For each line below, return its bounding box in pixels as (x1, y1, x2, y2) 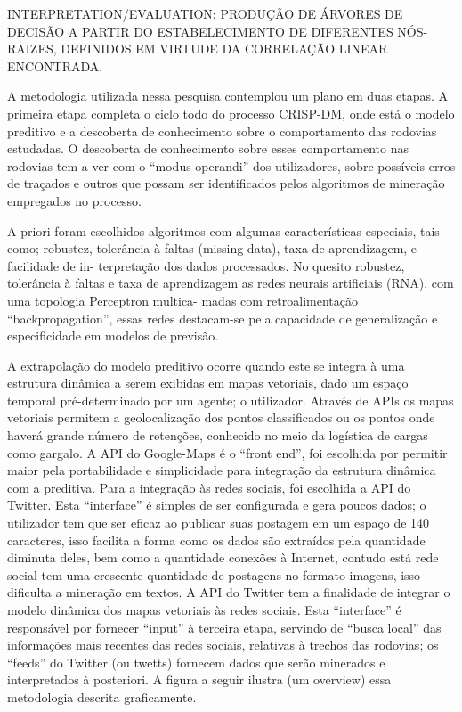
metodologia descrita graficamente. (7, 687, 197, 706)
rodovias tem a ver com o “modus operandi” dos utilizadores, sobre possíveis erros (7, 156, 456, 175)
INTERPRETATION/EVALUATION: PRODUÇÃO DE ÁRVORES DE (7, 4, 403, 22)
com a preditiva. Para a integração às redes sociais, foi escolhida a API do (7, 478, 411, 496)
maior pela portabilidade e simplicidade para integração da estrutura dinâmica (7, 461, 436, 479)
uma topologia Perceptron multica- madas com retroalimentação (7, 291, 358, 309)
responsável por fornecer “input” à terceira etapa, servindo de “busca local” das (7, 618, 442, 636)
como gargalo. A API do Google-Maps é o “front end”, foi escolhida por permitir (7, 443, 448, 462)
